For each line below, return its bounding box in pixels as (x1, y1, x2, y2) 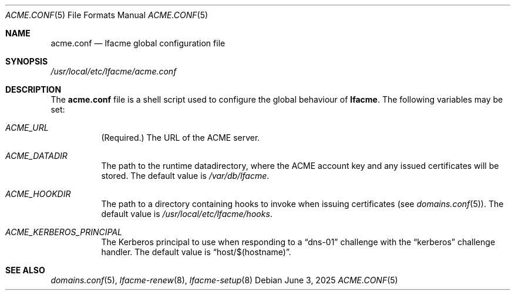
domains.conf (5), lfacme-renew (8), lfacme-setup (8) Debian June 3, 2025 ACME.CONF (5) (51, 275, 398, 285)
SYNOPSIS (5, 56, 48, 66)
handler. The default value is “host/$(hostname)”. (101, 247, 291, 257)
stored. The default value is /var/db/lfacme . (101, 171, 270, 181)
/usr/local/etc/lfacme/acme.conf (51, 66, 177, 76)
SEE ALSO (5, 265, 45, 275)
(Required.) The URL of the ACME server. (101, 133, 260, 143)
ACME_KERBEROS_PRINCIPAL (5, 227, 123, 237)
